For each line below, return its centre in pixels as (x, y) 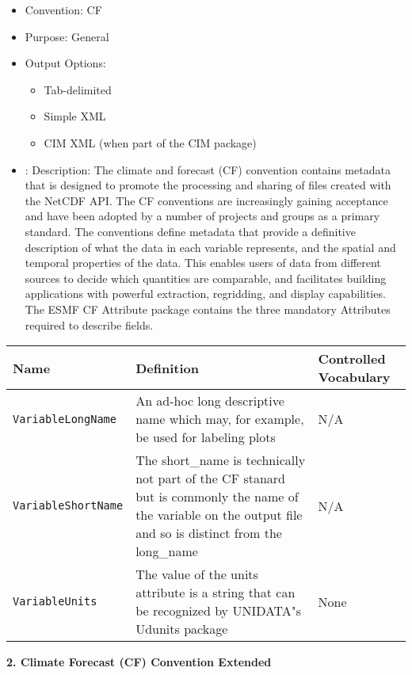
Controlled (352, 359)
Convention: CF (63, 10)
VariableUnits (55, 602)
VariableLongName (65, 419)
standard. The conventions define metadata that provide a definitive (190, 231)
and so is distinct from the (209, 533)
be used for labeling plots (206, 437)
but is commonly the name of (217, 497)
